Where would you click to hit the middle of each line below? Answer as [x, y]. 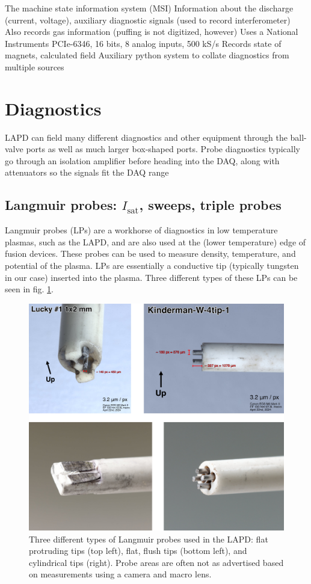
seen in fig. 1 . [29, 289]
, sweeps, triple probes [210, 205]
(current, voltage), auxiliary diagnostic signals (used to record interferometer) [148, 20]
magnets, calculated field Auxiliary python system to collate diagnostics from [147, 55]
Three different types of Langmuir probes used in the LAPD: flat [149, 539]
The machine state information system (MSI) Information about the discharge [149, 8]
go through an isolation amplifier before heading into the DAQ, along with [142, 160]
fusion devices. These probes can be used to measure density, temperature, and [150, 254]
